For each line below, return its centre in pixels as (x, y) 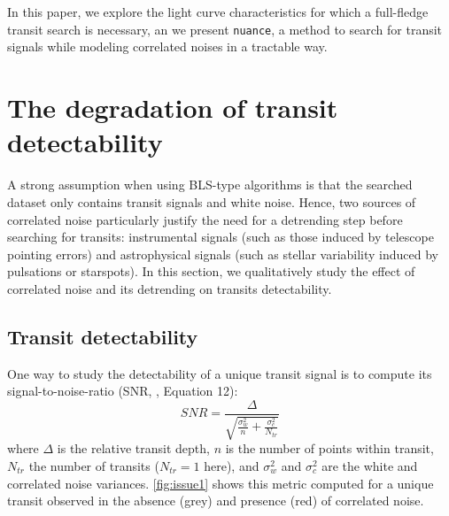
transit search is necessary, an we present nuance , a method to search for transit (225, 29)
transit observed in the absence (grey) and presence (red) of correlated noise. (216, 501)
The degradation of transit (173, 108)
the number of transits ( (94, 465)
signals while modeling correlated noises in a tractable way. (167, 46)
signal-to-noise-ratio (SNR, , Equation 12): (123, 391)
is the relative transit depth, (133, 448)
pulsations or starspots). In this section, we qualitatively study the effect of (211, 271)
